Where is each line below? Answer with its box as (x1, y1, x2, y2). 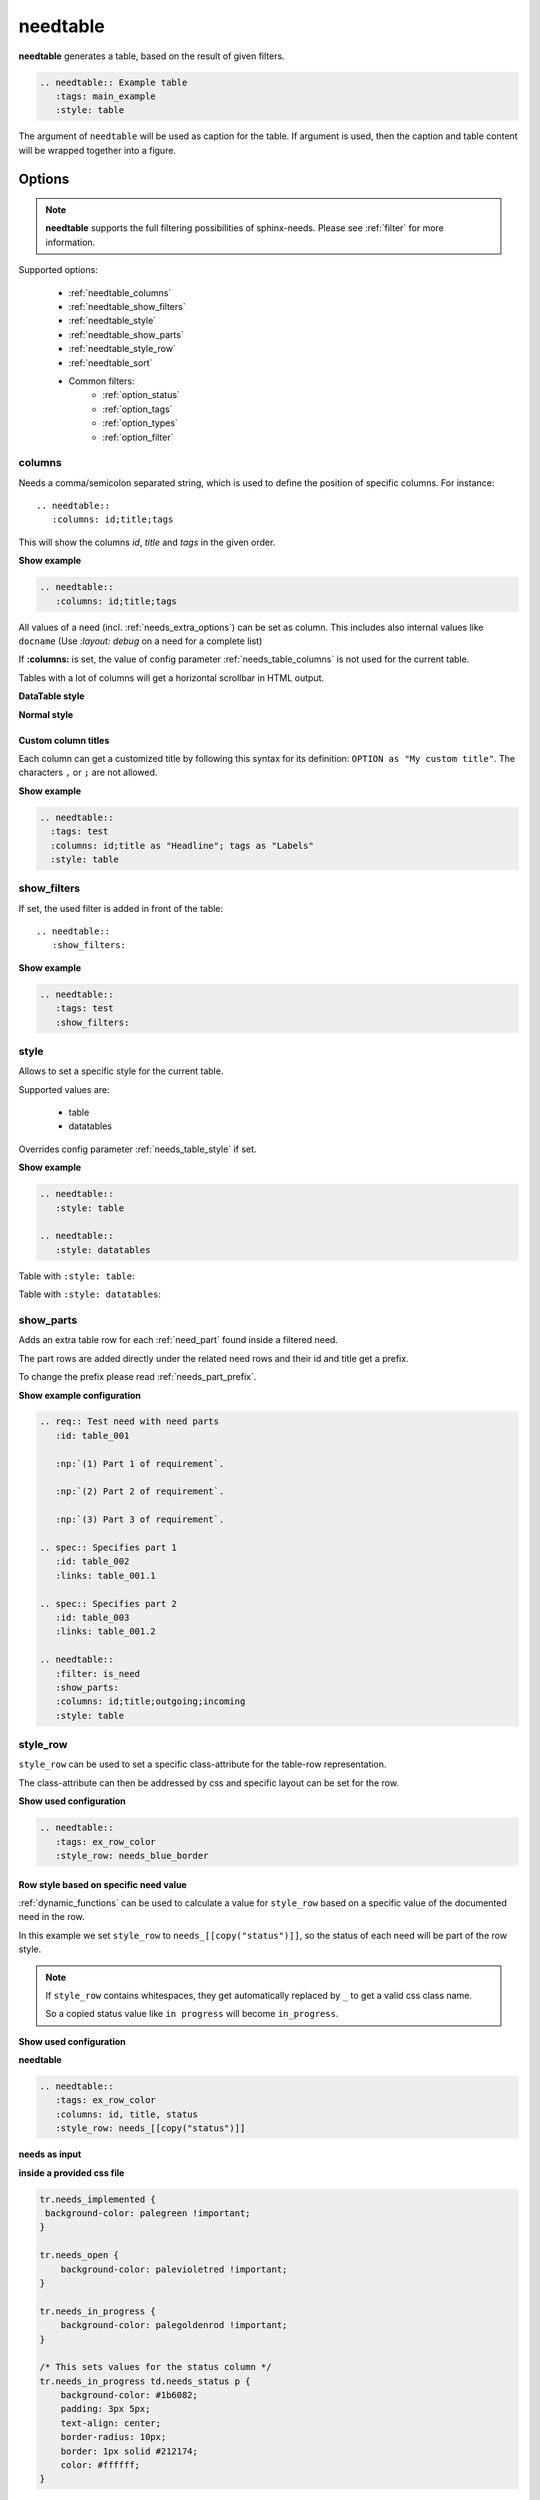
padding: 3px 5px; (60, 2403, 151, 2415)
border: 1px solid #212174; (60, 2445, 199, 2457)
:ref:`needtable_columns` (68, 286, 172, 299)
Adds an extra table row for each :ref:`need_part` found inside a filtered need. (18, 1334, 339, 1346)
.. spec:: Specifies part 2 (39, 1598, 177, 1609)
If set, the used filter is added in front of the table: (18, 902, 224, 914)
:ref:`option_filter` (102, 431, 174, 443)
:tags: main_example (55, 90, 157, 102)
